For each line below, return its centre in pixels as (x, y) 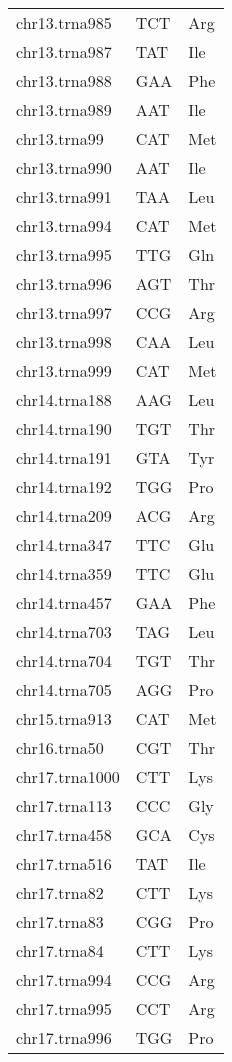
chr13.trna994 (64, 225)
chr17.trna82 (60, 892)
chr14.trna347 (64, 544)
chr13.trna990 (64, 167)
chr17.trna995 (64, 1008)
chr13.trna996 (64, 283)
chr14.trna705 (64, 689)
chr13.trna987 (64, 51)
